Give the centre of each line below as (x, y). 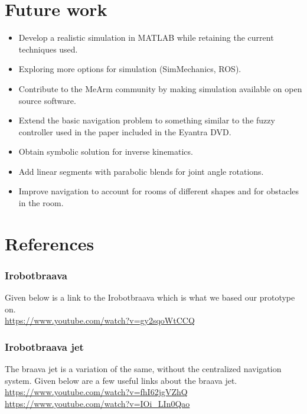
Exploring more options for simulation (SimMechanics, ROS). (130, 69)
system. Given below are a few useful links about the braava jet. (121, 380)
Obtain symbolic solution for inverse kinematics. (106, 151)
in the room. (41, 203)
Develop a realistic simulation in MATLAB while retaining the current (146, 38)
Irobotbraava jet (44, 346)
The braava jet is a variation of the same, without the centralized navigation (143, 369)
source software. (47, 100)
